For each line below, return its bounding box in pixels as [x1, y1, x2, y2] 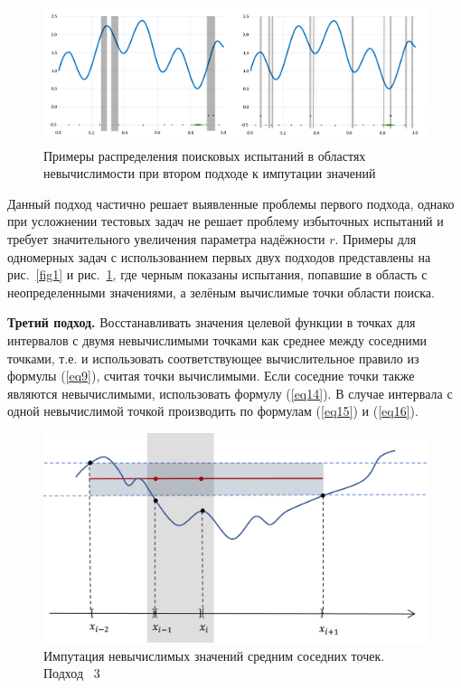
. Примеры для [334, 230, 417, 248]
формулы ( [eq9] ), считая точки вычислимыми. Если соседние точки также [7, 366, 415, 385]
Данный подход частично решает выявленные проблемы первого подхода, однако [7, 193, 455, 212]
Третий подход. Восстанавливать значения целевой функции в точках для [7, 313, 416, 332]
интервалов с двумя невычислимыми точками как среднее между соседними [7, 330, 428, 349]
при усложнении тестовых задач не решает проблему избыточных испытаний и [7, 212, 444, 231]
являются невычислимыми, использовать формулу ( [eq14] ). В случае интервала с [7, 383, 453, 402]
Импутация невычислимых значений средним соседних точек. [43, 646, 385, 664]
